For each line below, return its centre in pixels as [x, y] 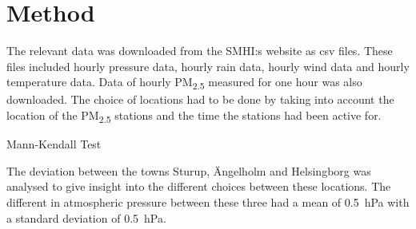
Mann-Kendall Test [54, 144]
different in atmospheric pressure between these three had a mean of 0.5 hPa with [208, 201]
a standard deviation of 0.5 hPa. [86, 217]
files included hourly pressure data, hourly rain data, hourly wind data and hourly [208, 66]
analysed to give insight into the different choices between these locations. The [199, 186]
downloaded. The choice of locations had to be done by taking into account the [200, 99]
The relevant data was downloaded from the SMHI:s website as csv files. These [200, 51]
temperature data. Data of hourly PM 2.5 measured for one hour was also [184, 83]
